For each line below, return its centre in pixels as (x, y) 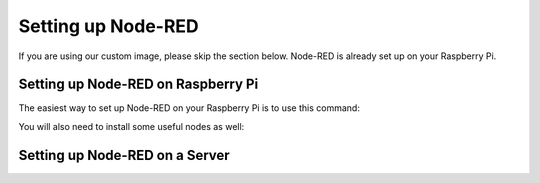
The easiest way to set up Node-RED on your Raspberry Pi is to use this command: (189, 108)
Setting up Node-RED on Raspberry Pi (138, 84)
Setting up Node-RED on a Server (124, 155)
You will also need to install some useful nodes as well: (131, 126)
